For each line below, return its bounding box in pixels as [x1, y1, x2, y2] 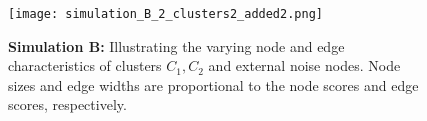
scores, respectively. [8, 94, 127, 115]
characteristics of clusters [8, 55, 162, 76]
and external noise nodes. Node [208, 55, 401, 76]
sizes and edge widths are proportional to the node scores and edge [8, 74, 419, 95]
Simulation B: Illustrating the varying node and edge [8, 35, 345, 56]
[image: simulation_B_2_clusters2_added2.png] [8, 7, 323, 21]
